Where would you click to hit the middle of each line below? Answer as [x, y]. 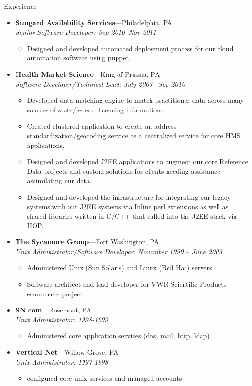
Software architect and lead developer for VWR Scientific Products [127, 284]
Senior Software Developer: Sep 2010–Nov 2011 [86, 32]
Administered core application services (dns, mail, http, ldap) [118, 336]
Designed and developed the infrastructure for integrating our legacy [129, 196]
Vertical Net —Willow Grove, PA [67, 352]
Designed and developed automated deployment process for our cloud [130, 48]
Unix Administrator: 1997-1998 [62, 361]
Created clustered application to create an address [102, 126]
